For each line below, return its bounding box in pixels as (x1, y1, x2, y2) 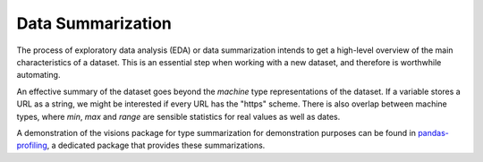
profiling (16, 140, 48, 151)
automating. (16, 70, 61, 81)
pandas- (417, 127, 449, 138)
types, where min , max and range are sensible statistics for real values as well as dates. (16, 111, 341, 122)
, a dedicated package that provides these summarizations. (47, 140, 266, 151)
